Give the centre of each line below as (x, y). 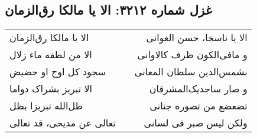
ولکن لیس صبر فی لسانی (196, 123)
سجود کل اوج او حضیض (58, 72)
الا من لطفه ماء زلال (51, 55)
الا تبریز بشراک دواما (51, 89)
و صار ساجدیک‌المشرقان (198, 89)
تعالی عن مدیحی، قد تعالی (63, 123)
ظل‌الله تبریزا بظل (46, 106)
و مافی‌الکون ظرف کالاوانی (192, 55)
